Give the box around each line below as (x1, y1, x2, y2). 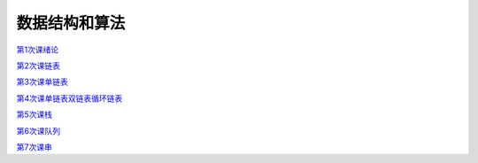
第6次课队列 (16, 125, 61, 136)
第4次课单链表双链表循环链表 (16, 93, 123, 104)
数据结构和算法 (16, 13, 126, 33)
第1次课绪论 (16, 44, 59, 55)
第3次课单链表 (16, 76, 68, 88)
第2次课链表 (16, 60, 61, 71)
